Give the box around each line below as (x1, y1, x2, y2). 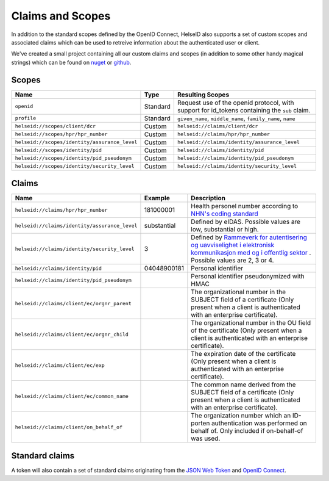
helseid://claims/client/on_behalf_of (15, 424, 123, 430)
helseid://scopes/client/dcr (15, 123, 96, 129)
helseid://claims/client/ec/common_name (15, 392, 129, 399)
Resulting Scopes (177, 90, 230, 99)
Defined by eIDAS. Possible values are (191, 217, 301, 226)
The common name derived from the (191, 380, 296, 389)
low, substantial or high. (191, 225, 259, 234)
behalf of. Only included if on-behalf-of (191, 427, 303, 435)
